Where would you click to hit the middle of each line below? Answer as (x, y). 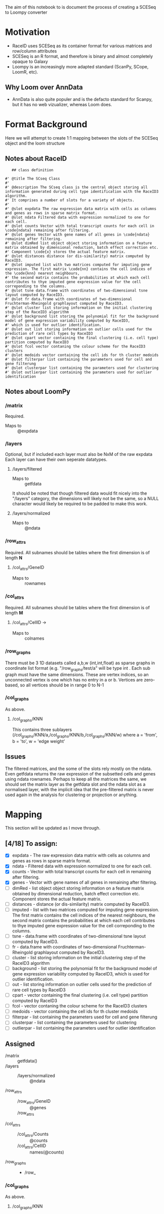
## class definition (33, 170)
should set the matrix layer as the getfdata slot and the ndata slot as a (75, 784)
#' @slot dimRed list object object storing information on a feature (79, 243)
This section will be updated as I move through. (53, 828)
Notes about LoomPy (38, 391)
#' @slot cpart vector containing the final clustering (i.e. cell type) (82, 338)
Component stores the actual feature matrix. (57, 899)
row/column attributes (35, 51)
